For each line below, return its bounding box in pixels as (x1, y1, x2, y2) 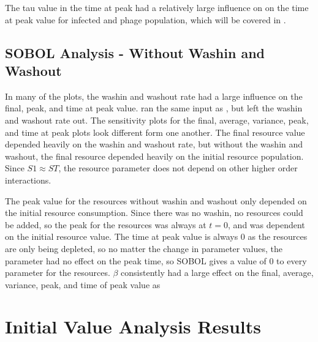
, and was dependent (228, 218, 305, 231)
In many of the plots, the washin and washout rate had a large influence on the (5, 89, 303, 102)
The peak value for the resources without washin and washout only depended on (5, 194, 307, 207)
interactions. (5, 173, 51, 186)
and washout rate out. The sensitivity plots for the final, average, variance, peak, (5, 113, 309, 126)
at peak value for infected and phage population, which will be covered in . (5, 13, 286, 26)
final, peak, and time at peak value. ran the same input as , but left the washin (5, 102, 303, 114)
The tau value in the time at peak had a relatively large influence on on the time (5, 1, 309, 13)
